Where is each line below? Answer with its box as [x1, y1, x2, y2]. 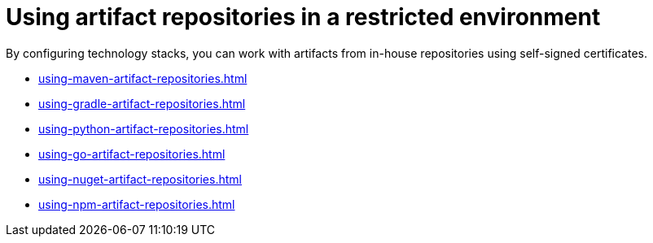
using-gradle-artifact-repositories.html [38, 96, 246, 111]
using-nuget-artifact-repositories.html [38, 171, 242, 186]
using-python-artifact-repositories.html [38, 121, 249, 136]
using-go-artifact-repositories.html [38, 146, 226, 161]
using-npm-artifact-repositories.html [38, 197, 235, 211]
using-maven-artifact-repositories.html [38, 71, 248, 85]
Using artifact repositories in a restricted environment [6, 3, 601, 31]
